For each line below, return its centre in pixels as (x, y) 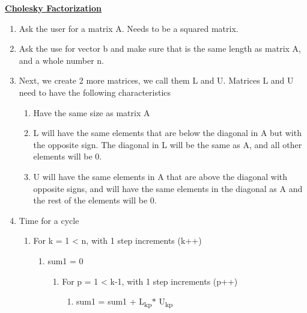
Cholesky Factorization (53, 8)
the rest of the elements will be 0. (95, 200)
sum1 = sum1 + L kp (114, 302)
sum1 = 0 (65, 260)
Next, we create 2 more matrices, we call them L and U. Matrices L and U (156, 80)
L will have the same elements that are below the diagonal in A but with (167, 133)
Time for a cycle (49, 220)
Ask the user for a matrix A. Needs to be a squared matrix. (129, 28)
